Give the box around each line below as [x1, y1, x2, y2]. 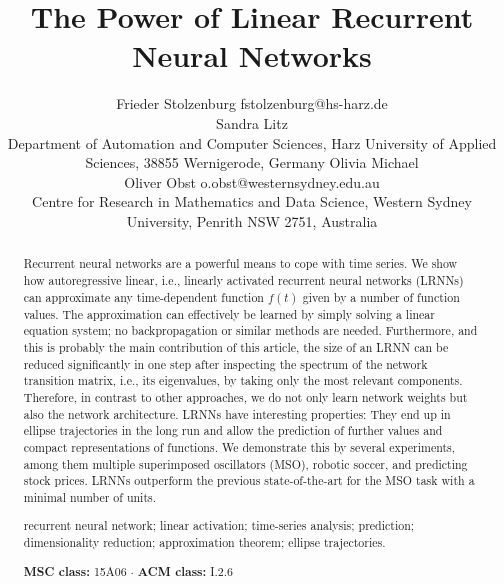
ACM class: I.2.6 [137, 562, 234, 580]
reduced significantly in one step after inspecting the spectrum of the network [23, 355, 428, 372]
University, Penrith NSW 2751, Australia [126, 210, 378, 231]
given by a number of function [302, 288, 460, 305]
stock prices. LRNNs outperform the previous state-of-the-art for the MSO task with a [23, 472, 475, 489]
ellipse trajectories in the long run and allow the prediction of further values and [23, 422, 443, 439]
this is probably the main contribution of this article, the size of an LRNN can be [23, 338, 449, 355]
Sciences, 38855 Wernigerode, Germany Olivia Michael [85, 152, 419, 173]
